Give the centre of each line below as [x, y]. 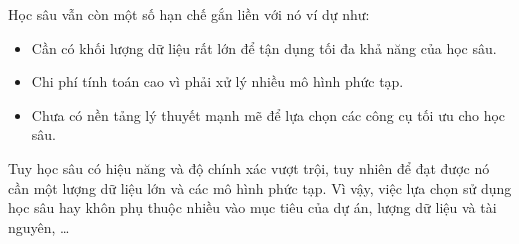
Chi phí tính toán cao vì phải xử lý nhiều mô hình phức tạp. [217, 81]
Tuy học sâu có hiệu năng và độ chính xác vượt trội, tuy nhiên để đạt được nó [249, 167]
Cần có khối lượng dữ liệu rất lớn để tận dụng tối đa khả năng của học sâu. [264, 47]
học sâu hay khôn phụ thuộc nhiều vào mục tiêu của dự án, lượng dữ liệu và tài [252, 207]
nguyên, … [39, 226]
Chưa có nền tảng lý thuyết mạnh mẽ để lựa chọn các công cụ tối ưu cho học [268, 114]
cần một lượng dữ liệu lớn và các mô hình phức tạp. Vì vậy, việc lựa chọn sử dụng [260, 187]
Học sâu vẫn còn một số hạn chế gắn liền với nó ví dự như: [189, 14]
